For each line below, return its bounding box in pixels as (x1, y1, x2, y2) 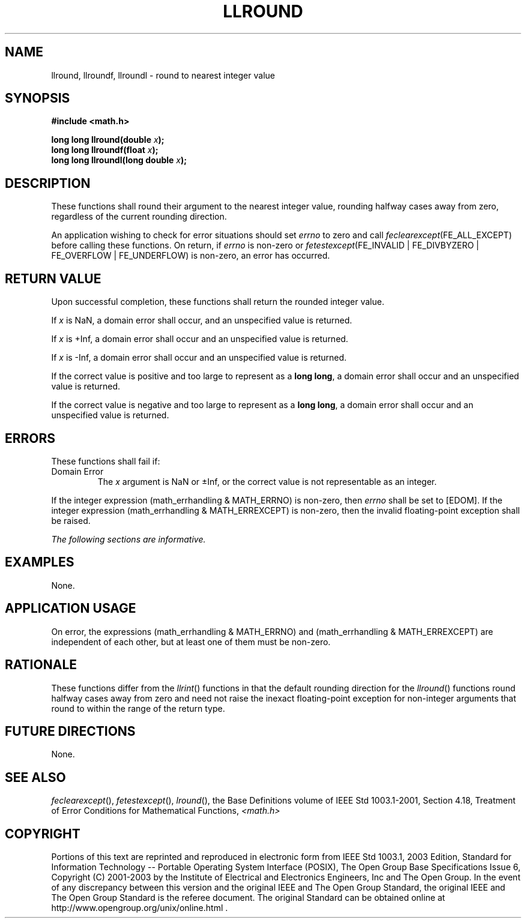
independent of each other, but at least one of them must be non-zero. (51, 636, 331, 647)
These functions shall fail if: (51, 455, 160, 466)
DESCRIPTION (5, 175, 91, 191)
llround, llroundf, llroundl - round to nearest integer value (51, 70, 275, 80)
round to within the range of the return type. (51, 703, 225, 714)
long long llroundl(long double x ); (51, 155, 187, 166)
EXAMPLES (5, 555, 74, 570)
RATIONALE (5, 657, 77, 673)
